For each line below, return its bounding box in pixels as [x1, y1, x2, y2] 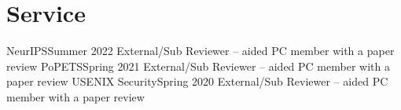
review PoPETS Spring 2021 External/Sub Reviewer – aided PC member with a [6, 57, 390, 74]
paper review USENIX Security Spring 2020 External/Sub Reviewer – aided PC [6, 73, 388, 90]
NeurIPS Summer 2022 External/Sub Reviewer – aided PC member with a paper [6, 42, 395, 59]
